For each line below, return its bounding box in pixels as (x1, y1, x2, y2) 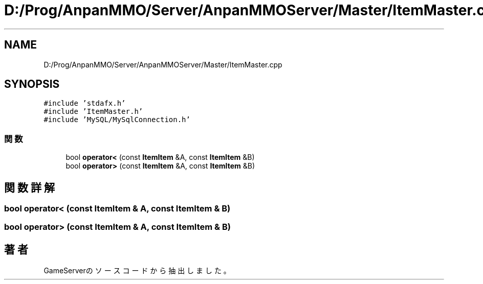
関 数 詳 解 (4, 181, 55, 194)
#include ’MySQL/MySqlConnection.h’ (43, 115, 190, 124)
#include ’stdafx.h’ (43, 99, 126, 108)
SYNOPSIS (4, 78, 60, 91)
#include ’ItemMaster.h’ (43, 107, 143, 116)
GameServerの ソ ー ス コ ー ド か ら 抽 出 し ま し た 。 (43, 266, 231, 275)
